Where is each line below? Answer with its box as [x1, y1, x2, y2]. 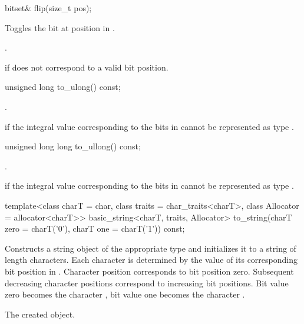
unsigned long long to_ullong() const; [5, 140, 141, 152]
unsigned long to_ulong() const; [5, 81, 121, 93]
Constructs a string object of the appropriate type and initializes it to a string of [5, 242, 296, 254]
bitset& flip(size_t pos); [5, 2, 92, 14]
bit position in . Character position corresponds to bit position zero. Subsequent [5, 265, 294, 277]
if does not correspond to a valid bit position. [5, 61, 168, 73]
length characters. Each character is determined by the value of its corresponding [5, 253, 298, 266]
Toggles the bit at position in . [5, 21, 115, 34]
